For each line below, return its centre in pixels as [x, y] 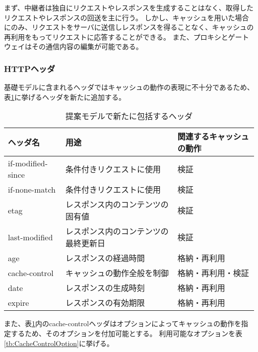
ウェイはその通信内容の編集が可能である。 [73, 46]
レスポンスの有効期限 [105, 303]
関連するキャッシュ [213, 137]
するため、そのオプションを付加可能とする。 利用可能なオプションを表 [127, 333]
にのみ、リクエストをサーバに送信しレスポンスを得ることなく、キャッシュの [129, 27]
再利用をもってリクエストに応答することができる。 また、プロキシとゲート [127, 36]
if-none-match [32, 189]
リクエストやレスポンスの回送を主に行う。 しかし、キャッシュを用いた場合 [127, 17]
